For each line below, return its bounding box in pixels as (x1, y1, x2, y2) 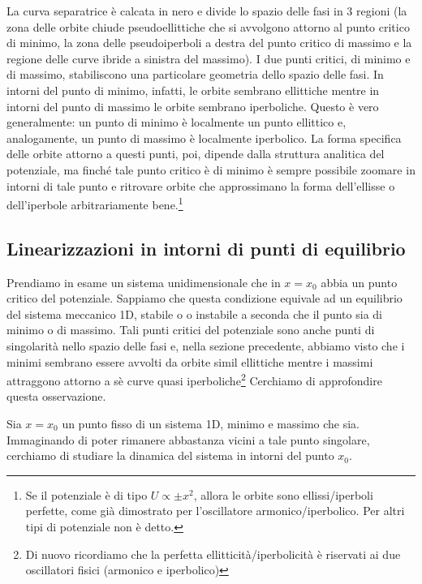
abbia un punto (321, 273, 398, 290)
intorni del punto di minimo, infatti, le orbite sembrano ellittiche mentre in (6, 81, 380, 98)
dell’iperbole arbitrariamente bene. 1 (6, 194, 183, 213)
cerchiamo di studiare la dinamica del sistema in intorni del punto (6, 447, 334, 464)
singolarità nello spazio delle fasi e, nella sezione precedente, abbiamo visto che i (6, 337, 405, 354)
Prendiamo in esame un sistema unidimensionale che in (6, 273, 281, 290)
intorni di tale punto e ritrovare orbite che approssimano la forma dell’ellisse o (6, 177, 395, 194)
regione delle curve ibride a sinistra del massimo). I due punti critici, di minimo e (6, 49, 411, 67)
